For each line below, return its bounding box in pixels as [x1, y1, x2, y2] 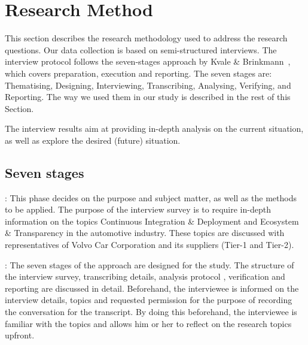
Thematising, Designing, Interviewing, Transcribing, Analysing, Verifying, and [5, 78, 291, 91]
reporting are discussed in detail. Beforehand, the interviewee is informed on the [5, 282, 299, 294]
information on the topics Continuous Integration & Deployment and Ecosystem [5, 214, 299, 227]
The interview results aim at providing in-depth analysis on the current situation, [5, 122, 304, 135]
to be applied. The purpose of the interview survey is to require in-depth [5, 203, 271, 216]
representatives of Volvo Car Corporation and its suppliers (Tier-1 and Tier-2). [5, 238, 294, 251]
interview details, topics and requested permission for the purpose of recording [5, 293, 292, 306]
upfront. [5, 329, 35, 341]
